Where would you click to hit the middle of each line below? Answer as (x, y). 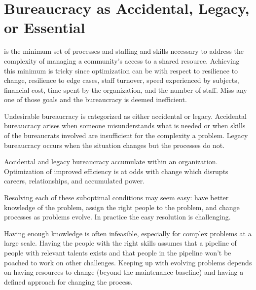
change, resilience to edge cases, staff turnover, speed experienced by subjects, (122, 80)
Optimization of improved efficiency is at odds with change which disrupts (116, 171)
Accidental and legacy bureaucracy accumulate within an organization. (111, 162)
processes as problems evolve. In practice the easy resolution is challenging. (117, 217)
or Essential (45, 27)
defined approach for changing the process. (68, 281)
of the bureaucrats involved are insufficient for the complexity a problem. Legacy (126, 135)
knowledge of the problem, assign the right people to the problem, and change (122, 207)
